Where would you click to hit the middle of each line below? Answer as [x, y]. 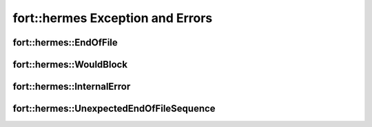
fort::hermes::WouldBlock [70, 65]
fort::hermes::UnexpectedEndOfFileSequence [114, 109]
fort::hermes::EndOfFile [65, 42]
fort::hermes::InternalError [72, 87]
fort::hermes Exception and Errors [113, 18]
